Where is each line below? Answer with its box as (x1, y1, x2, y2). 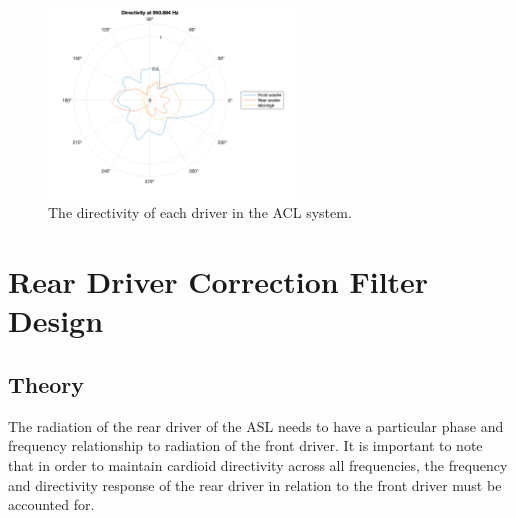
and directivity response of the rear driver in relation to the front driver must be (8, 474, 502, 495)
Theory (8, 368, 85, 399)
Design (8, 300, 104, 341)
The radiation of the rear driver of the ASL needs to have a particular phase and (8, 415, 504, 436)
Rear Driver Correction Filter (8, 261, 429, 302)
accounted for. (8, 494, 95, 515)
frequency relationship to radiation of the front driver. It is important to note (8, 435, 483, 456)
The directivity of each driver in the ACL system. (48, 202, 352, 223)
